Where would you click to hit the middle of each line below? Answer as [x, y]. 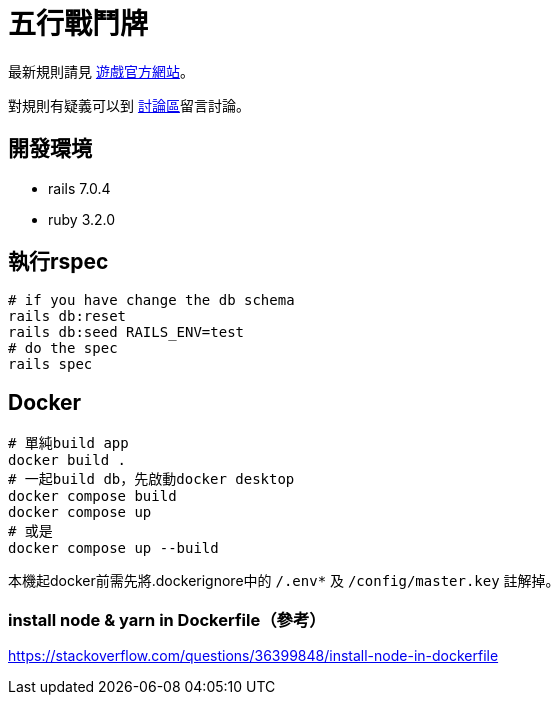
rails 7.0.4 [79, 188]
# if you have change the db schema [151, 300]
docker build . [67, 460]
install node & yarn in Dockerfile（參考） [167, 619]
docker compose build [92, 496]
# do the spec [63, 348]
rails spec [50, 364]
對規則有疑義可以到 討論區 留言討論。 [129, 105]
